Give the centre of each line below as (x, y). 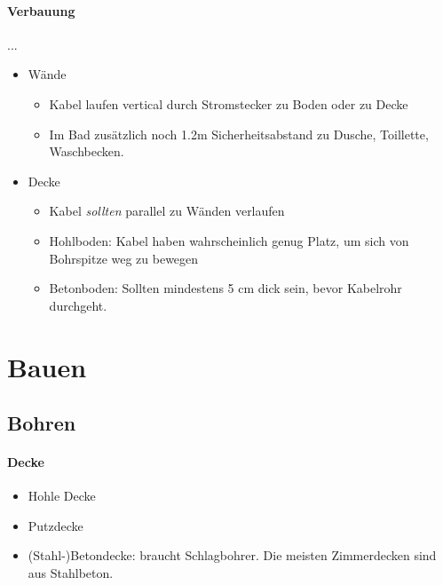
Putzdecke (55, 525)
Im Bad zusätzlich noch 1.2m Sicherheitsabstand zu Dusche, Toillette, (239, 134)
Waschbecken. (87, 151)
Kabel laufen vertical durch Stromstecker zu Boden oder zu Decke (229, 103)
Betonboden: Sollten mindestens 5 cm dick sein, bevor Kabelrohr (225, 288)
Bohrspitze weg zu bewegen (124, 258)
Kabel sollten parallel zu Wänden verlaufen (167, 211)
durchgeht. (78, 305)
